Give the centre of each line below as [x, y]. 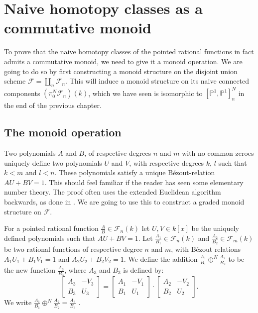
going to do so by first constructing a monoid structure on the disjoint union [121, 71]
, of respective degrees [118, 153]
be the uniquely [215, 228]
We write [18, 302]
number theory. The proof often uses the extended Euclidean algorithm [113, 192]
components [22, 93]
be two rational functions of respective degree [73, 249]
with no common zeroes [218, 153]
